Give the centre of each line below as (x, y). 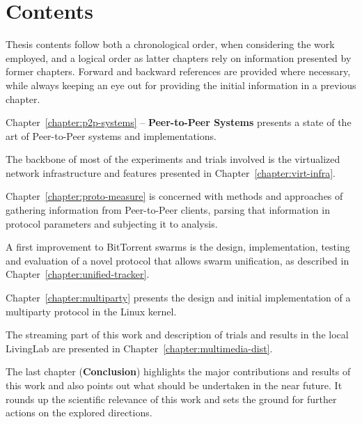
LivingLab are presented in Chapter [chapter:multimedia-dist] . (139, 348)
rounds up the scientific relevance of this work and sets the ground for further (171, 399)
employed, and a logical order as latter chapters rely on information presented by (179, 57)
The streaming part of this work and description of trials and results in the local (177, 335)
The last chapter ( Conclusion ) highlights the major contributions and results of (178, 371)
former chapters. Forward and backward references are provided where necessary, (178, 71)
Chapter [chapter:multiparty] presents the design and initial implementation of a (178, 298)
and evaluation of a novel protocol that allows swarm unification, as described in (178, 260)
